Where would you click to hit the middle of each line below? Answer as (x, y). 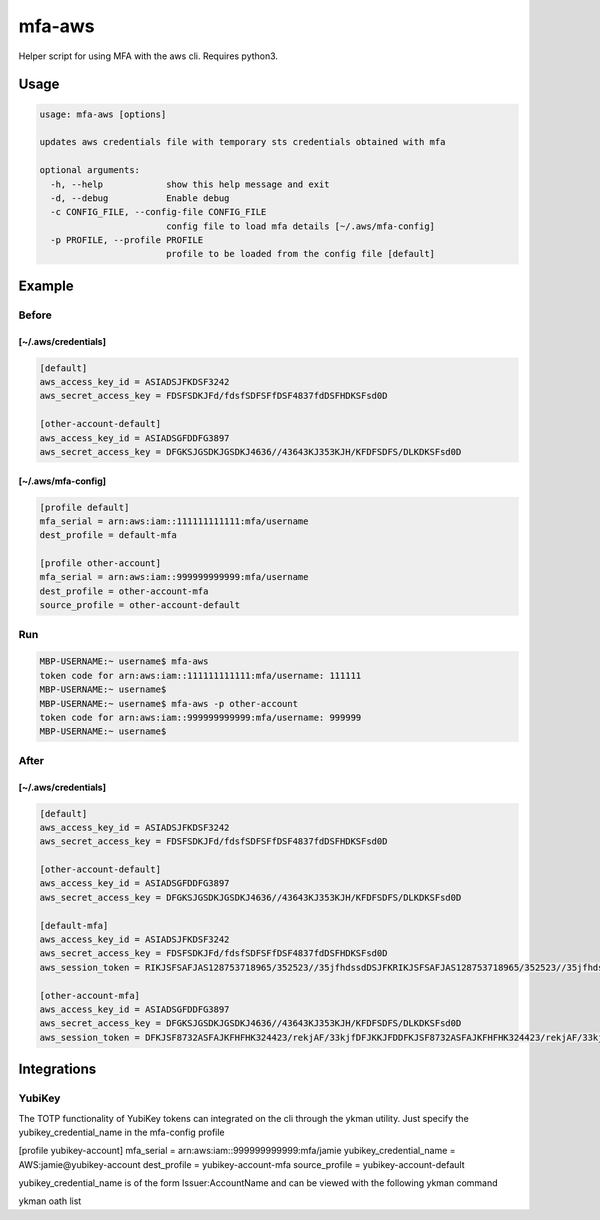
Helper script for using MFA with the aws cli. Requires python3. (148, 56)
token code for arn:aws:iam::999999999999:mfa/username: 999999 (200, 717)
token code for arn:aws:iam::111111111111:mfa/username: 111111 (200, 675)
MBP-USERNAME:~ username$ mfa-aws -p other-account (169, 703)
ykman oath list (50, 1201)
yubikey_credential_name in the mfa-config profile (121, 1132)
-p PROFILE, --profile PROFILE (127, 240)
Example (46, 285)
